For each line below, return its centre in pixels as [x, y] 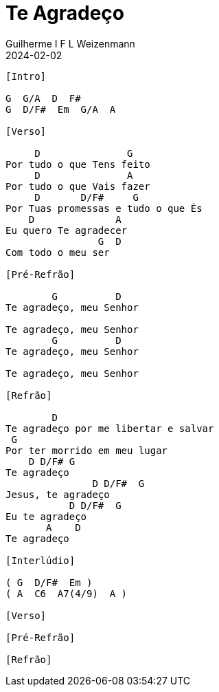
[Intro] [26, 76]
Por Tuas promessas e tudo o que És [104, 208]
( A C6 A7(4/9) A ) [67, 593]
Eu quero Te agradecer [67, 230]
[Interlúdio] [41, 560]
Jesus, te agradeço [58, 494]
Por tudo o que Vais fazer [78, 186]
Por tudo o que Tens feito [78, 164]
